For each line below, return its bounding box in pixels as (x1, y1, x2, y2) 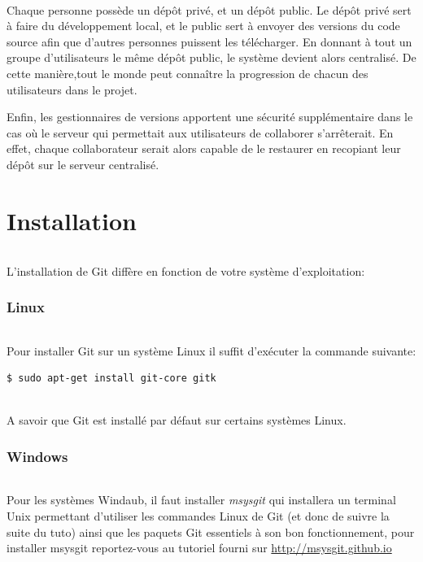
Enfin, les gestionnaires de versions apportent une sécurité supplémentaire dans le (7, 108, 413, 125)
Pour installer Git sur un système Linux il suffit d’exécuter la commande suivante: (7, 342, 416, 359)
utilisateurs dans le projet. (7, 81, 137, 98)
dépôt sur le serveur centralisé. (7, 155, 159, 172)
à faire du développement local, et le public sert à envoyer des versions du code (7, 17, 400, 34)
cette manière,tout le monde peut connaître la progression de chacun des (7, 64, 368, 81)
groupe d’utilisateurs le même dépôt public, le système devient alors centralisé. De (7, 49, 416, 66)
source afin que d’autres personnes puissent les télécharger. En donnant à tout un (7, 33, 412, 50)
